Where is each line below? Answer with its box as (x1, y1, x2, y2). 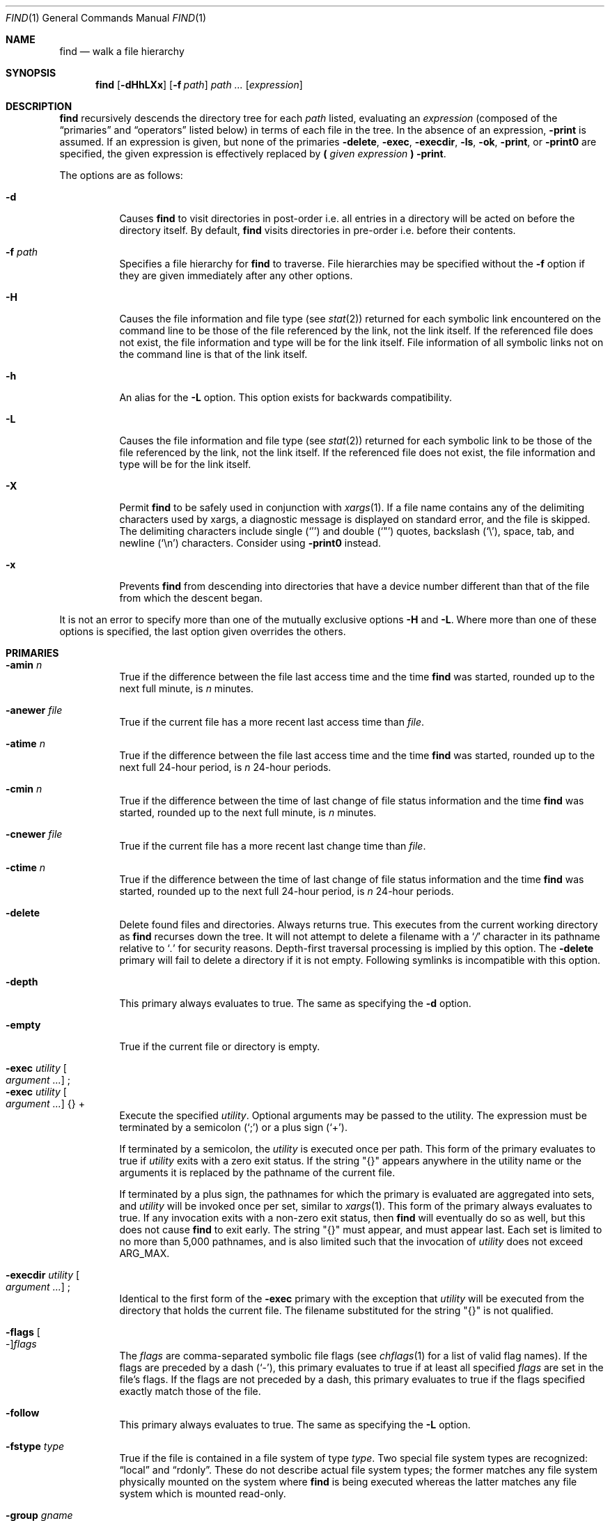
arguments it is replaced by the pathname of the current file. (119, 1167, 396, 1178)
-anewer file (6, 704, 63, 716)
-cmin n (6, 783, 42, 795)
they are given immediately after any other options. (119, 270, 353, 281)
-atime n (6, 738, 45, 749)
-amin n (6, 659, 42, 671)
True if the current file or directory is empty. (119, 1040, 320, 1052)
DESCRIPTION (6, 100, 72, 112)
